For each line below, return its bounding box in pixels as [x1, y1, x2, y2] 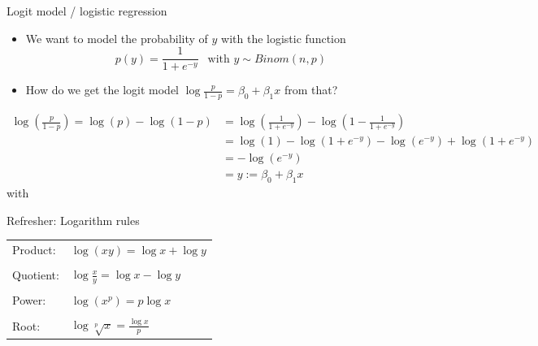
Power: [12, 292, 46, 309]
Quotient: [12, 266, 59, 283]
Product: [12, 240, 56, 257]
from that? [284, 81, 338, 98]
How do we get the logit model [25, 81, 179, 98]
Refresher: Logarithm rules [7, 211, 140, 228]
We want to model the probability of [25, 29, 208, 46]
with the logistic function [221, 29, 346, 46]
